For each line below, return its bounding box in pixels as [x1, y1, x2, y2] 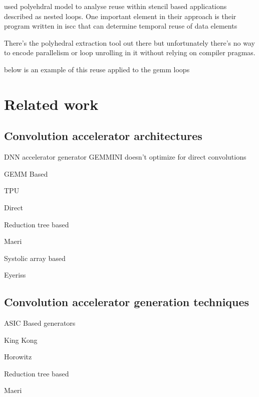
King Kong [4, 334, 38, 345]
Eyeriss [4, 270, 26, 280]
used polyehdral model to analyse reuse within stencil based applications [4, 1, 227, 11]
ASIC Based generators [4, 318, 76, 328]
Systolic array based [4, 252, 66, 263]
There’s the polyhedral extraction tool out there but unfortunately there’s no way [4, 37, 255, 48]
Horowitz [4, 351, 32, 362]
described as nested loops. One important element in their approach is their [4, 11, 236, 21]
